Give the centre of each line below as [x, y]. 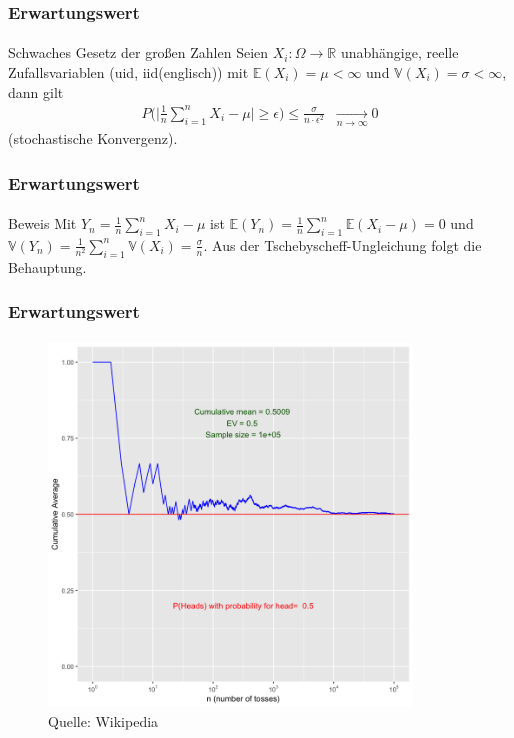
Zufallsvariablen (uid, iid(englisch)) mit [128, 72]
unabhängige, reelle [399, 52]
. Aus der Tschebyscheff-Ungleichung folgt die [342, 244]
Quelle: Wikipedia [103, 721]
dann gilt [36, 91]
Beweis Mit [42, 223]
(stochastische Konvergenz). [93, 138]
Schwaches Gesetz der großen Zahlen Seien [138, 52]
